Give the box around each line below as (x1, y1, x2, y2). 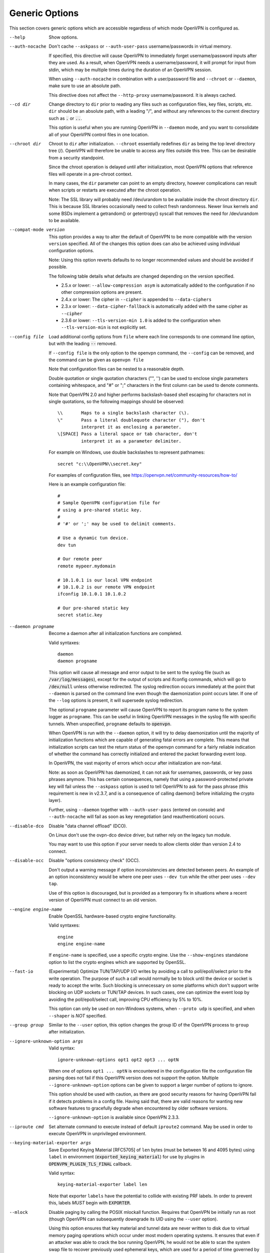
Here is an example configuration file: (48, 481, 126, 487)
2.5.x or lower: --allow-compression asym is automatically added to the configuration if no (61, 282, 255, 288)
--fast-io (9, 969, 33, 974)
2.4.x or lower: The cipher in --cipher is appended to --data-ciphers (61, 296, 212, 302)
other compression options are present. (61, 289, 142, 295)
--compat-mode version (9, 227, 65, 233)
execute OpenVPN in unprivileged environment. (48, 1131, 147, 1137)
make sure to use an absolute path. (48, 83, 121, 89)
